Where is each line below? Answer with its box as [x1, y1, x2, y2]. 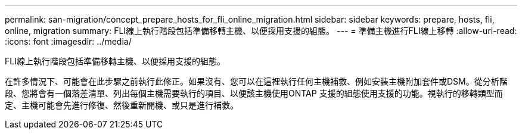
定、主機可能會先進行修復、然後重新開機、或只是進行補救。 [5, 100, 238, 110]
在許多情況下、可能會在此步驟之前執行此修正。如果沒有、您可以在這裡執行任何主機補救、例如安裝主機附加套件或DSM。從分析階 [5, 76, 508, 86]
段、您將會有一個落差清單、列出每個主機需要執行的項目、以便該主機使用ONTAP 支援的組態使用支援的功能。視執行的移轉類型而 [5, 88, 503, 98]
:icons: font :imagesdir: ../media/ [5, 36, 132, 46]
